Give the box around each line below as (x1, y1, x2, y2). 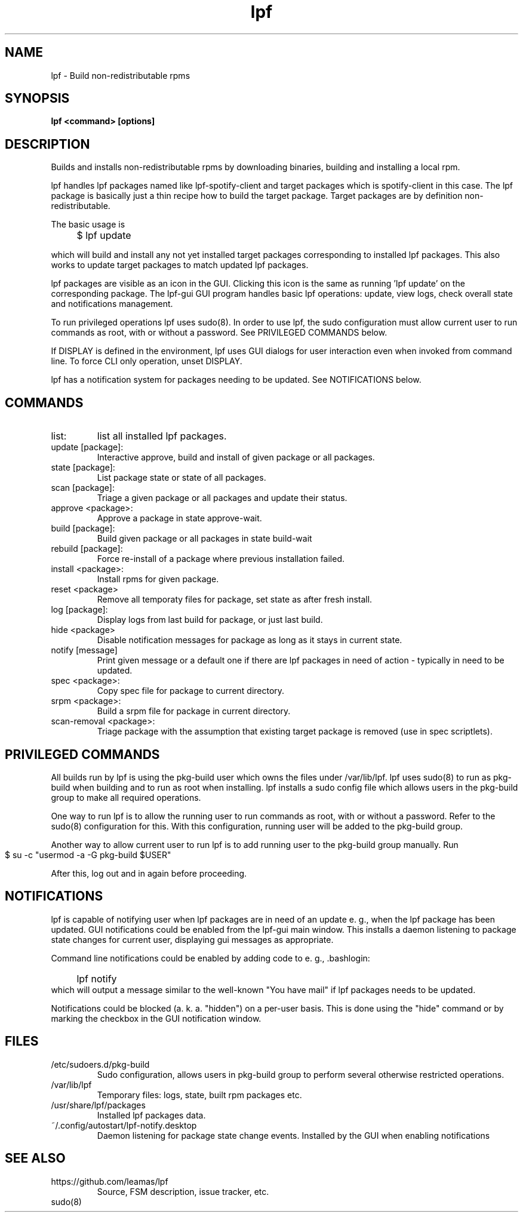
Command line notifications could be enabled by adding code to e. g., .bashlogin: (51, 952, 370, 963)
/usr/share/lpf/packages (51, 1099, 146, 1110)
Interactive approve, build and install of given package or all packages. (97, 452, 375, 463)
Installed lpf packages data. (97, 1110, 206, 1120)
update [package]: (51, 442, 124, 453)
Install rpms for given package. (97, 574, 219, 585)
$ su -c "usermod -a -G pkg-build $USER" (5, 849, 171, 860)
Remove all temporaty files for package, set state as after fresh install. (97, 594, 373, 605)
